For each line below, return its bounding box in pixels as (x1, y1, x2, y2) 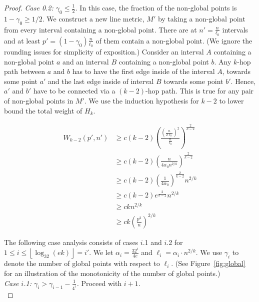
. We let (89, 247, 113, 257)
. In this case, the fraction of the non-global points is (75, 2, 237, 12)
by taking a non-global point (157, 13, 245, 23)
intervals (222, 24, 248, 34)
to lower (219, 95, 244, 106)
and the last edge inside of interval (48, 75, 154, 86)
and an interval (62, 56, 109, 66)
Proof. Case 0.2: (4, 2, 53, 12)
